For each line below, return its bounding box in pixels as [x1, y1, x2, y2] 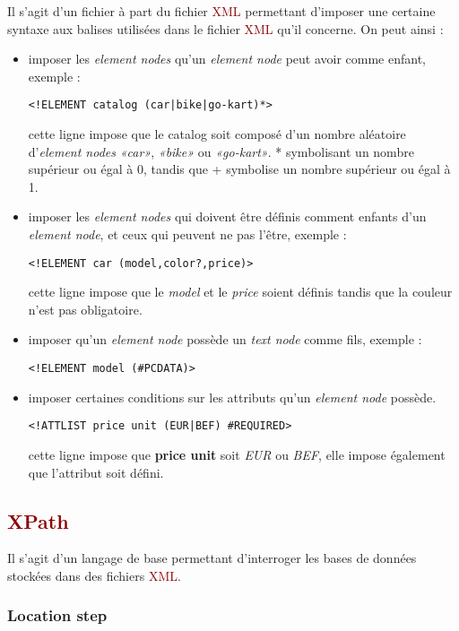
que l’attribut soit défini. [28, 462, 164, 481]
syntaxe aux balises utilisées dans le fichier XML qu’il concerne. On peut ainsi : [7, 19, 444, 38]
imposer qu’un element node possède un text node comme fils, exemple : [28, 330, 422, 349]
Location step [7, 604, 108, 627]
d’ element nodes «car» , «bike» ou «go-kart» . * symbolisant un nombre [28, 142, 414, 160]
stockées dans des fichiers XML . [7, 566, 181, 584]
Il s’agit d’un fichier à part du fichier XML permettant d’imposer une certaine [7, 2, 436, 20]
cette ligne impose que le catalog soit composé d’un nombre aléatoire [28, 125, 406, 143]
